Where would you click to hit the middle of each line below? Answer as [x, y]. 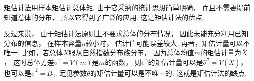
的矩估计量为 [221, 52]
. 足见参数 [71, 72]
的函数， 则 [123, 62]
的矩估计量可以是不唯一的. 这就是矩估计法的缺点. [168, 72]
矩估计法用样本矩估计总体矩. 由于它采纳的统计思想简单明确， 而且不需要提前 [127, 7]
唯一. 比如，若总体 [34, 52]
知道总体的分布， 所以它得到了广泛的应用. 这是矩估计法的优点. [104, 17]
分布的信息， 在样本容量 [43, 43]
